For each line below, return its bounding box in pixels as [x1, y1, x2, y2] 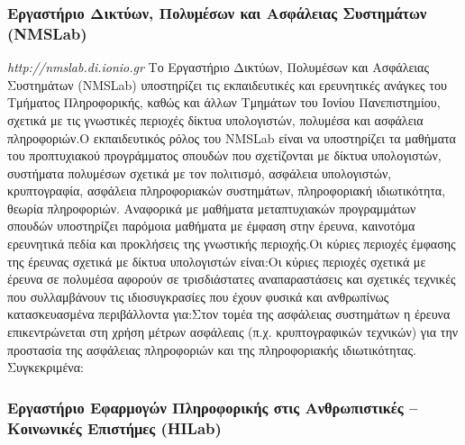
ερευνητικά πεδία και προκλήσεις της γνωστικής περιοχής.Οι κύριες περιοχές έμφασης [7, 234, 456, 253]
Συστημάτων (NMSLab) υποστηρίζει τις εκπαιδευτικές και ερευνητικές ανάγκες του [7, 75, 447, 94]
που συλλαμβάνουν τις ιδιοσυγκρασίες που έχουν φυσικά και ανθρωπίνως [7, 286, 389, 305]
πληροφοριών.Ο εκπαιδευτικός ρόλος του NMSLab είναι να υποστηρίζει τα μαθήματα [7, 128, 456, 147]
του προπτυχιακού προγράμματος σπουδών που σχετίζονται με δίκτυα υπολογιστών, [7, 146, 442, 165]
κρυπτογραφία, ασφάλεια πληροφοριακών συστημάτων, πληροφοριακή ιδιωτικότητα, [7, 181, 446, 200]
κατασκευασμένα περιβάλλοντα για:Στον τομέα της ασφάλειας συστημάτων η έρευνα [7, 304, 451, 323]
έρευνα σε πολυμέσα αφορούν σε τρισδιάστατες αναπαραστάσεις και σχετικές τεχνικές [7, 269, 456, 288]
